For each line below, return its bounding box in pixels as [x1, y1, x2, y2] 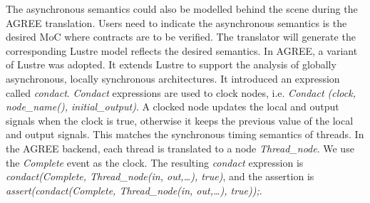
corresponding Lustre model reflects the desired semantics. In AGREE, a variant [6, 43, 358, 58]
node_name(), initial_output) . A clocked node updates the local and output [6, 99, 339, 114]
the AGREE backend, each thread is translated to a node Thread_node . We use [6, 140, 354, 155]
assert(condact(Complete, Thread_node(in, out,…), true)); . [6, 182, 262, 197]
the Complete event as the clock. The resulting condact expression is [6, 155, 304, 170]
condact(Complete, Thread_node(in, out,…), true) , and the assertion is [6, 169, 314, 184]
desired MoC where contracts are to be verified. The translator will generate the [6, 29, 356, 44]
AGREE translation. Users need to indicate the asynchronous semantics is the [6, 15, 347, 30]
